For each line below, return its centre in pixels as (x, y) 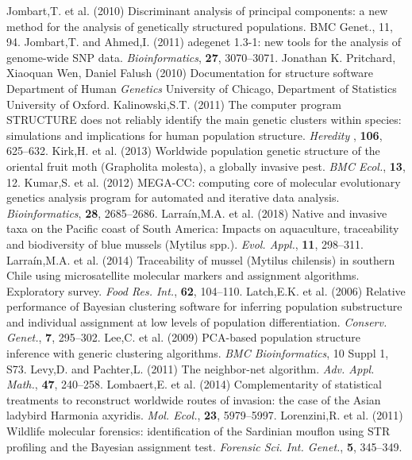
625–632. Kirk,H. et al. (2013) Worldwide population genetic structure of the (193, 151)
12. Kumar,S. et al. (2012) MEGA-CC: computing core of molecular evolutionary (204, 182)
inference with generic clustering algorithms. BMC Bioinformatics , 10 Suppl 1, (198, 353)
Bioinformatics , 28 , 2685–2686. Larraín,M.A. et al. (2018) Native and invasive (197, 213)
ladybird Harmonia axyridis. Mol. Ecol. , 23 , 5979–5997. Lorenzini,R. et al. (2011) (205, 415)
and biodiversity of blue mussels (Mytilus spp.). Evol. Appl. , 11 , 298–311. (185, 244)
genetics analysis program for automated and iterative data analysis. (173, 197)
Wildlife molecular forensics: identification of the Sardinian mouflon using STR (198, 431)
